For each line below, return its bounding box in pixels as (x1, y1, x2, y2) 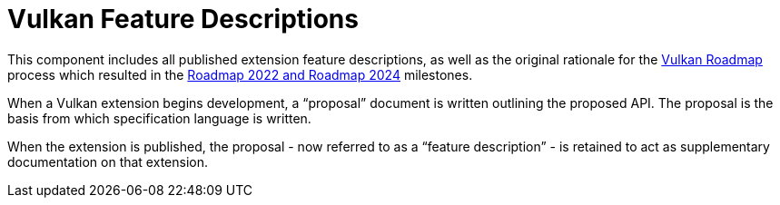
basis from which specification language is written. (7, 110, 311, 126)
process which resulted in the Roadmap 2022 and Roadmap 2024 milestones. (7, 66, 473, 83)
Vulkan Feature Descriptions (7, 4, 359, 34)
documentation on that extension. (7, 153, 208, 170)
